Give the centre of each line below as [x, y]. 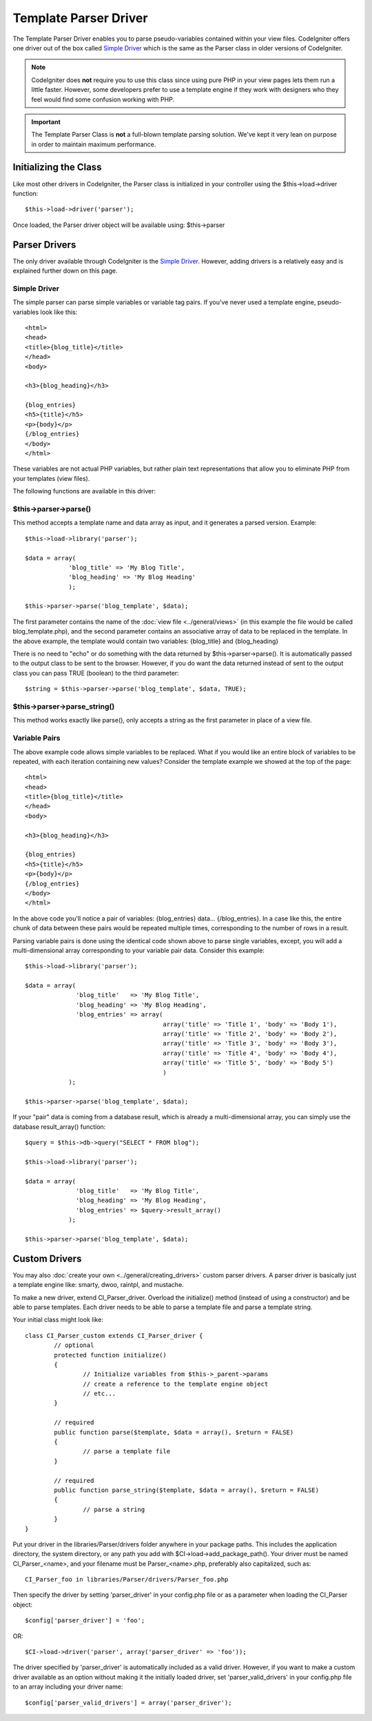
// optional [74, 1345]
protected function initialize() [110, 1355]
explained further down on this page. [65, 271]
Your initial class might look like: [58, 1320]
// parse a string [114, 1509]
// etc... [100, 1394]
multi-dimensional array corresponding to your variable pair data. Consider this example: [139, 950]
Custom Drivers [47, 1258]
